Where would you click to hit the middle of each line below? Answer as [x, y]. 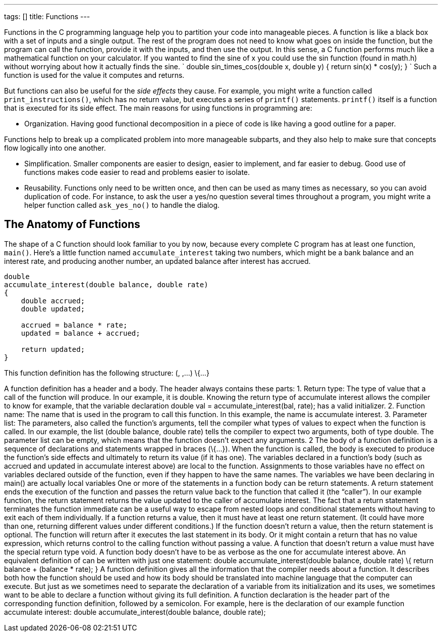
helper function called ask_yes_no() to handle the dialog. [122, 205]
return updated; [53, 349]
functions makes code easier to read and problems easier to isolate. [137, 172]
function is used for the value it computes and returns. [94, 75]
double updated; [53, 309]
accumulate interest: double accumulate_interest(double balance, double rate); [135, 612]
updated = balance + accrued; [80, 333]
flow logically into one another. [55, 148]
